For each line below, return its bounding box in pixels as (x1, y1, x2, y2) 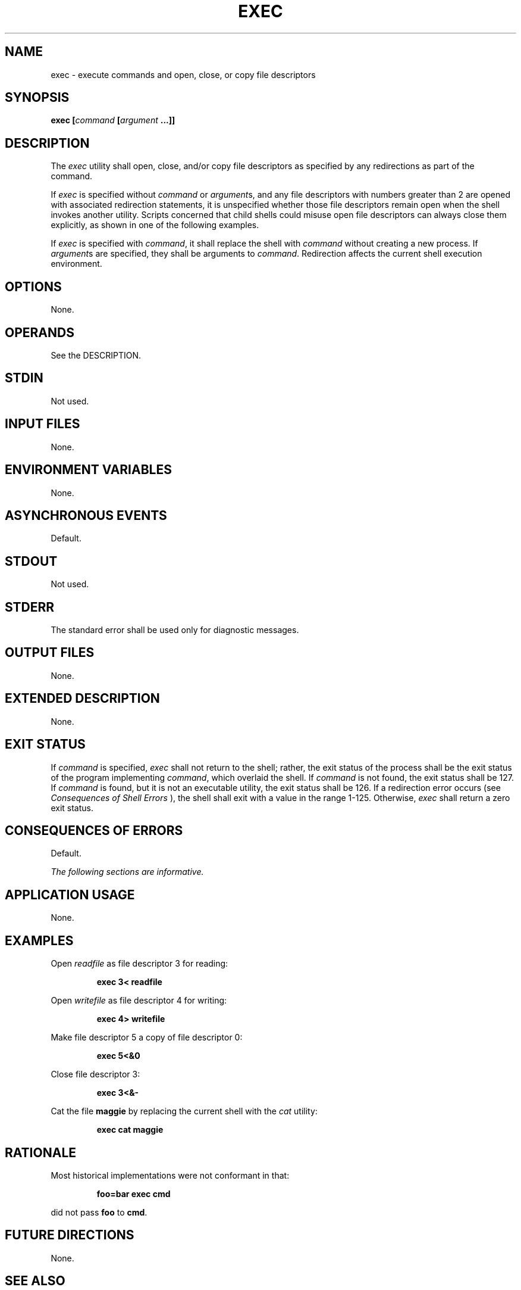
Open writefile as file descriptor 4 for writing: (51, 995, 227, 1006)
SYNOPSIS (5, 90, 70, 105)
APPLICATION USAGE (5, 887, 135, 902)
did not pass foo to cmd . (51, 1207, 147, 1217)
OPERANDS (5, 325, 74, 340)
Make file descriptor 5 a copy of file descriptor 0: (51, 1032, 243, 1043)
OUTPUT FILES (5, 645, 95, 660)
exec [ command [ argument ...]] (51, 115, 175, 126)
